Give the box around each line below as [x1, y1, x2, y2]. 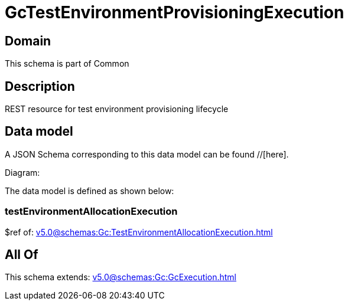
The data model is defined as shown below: [5, 185, 174, 196]
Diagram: [5, 167, 40, 178]
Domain [5, 33, 51, 48]
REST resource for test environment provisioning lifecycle [5, 104, 229, 114]
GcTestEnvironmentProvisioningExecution [5, 2, 344, 22]
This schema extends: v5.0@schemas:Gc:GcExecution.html [5, 272, 236, 283]
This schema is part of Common [5, 58, 129, 69]
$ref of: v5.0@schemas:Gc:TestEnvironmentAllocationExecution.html [5, 227, 273, 237]
